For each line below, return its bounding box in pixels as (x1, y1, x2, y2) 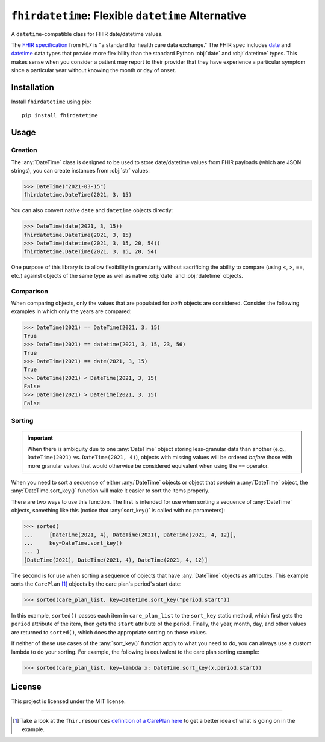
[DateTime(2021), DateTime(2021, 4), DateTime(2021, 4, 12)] (23, 556, 208, 563)
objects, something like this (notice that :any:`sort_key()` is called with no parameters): (11, 507, 226, 514)
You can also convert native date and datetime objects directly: (11, 207, 173, 214)
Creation (11, 146, 37, 155)
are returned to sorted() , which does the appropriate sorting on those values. (11, 628, 208, 636)
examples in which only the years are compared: (11, 308, 132, 315)
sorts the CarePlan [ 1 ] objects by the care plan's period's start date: (11, 580, 182, 587)
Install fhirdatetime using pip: (11, 98, 91, 105)
